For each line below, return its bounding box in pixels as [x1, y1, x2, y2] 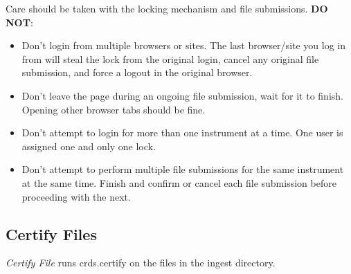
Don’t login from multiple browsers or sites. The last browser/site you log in [21, 38, 346, 53]
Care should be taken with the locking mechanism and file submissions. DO [6, 1, 328, 15]
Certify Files [6, 223, 97, 244]
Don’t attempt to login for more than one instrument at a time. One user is [21, 125, 343, 140]
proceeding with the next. [21, 189, 131, 203]
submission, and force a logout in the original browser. [21, 65, 253, 80]
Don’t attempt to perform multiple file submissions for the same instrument [21, 162, 344, 176]
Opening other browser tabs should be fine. [21, 102, 206, 116]
